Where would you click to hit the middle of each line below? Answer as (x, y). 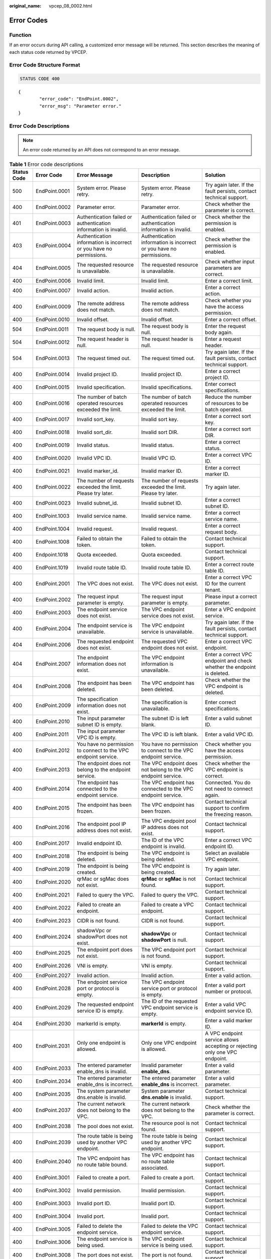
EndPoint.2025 (53, 953)
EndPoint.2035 (53, 1094)
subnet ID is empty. (100, 725)
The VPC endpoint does (169, 763)
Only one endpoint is (101, 1043)
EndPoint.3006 (53, 1242)
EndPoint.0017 (53, 419)
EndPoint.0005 (53, 268)
